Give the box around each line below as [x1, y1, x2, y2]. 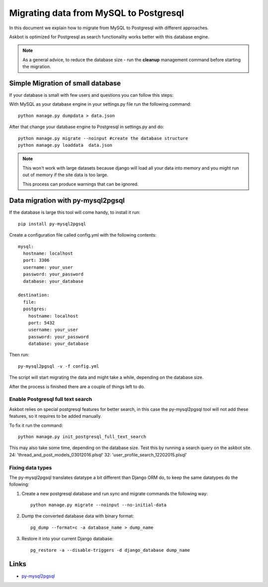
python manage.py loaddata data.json [18, 142, 113, 148]
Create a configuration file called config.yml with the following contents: [9, 232, 157, 238]
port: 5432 [28, 320, 55, 326]
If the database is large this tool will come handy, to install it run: [9, 209, 141, 215]
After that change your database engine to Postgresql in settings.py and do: [9, 124, 164, 130]
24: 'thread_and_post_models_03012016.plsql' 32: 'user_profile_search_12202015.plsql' [9, 452, 187, 457]
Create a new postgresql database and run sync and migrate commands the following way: [21, 490, 208, 496]
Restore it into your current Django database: [21, 536, 114, 542]
